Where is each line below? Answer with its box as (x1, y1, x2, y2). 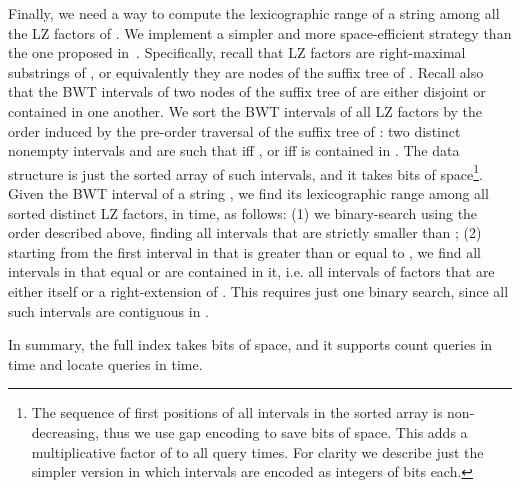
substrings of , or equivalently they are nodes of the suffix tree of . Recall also (8, 61, 484, 82)
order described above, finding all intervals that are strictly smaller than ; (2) (8, 222, 482, 243)
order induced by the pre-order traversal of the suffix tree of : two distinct (8, 120, 461, 141)
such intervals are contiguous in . (8, 300, 209, 321)
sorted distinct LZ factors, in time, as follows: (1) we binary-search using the (8, 202, 478, 223)
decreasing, (31, 421, 99, 442)
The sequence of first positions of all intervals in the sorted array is (31, 402, 443, 423)
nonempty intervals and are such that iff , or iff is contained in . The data (8, 140, 460, 161)
